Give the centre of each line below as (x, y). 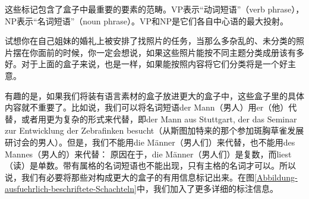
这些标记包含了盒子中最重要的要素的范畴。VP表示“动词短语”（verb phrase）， (154, 9)
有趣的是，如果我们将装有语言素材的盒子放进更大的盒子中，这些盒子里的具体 (154, 95)
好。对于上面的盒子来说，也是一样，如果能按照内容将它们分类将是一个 (142, 64)
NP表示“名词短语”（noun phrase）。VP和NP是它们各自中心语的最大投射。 (147, 20)
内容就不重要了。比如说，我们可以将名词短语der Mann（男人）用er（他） (147, 107)
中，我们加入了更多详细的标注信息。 (207, 189)
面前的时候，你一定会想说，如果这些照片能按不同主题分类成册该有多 (171, 52)
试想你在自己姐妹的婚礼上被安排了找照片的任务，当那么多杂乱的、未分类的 (150, 41)
